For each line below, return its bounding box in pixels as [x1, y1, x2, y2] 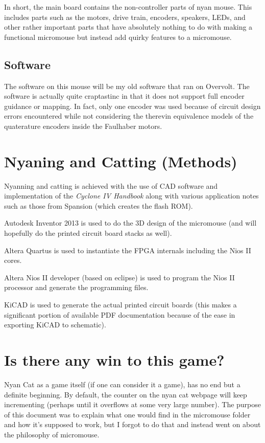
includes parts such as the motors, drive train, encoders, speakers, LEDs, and [4, 11, 246, 22]
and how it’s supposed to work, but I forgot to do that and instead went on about [4, 419, 261, 430]
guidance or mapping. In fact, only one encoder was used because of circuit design [4, 100, 261, 111]
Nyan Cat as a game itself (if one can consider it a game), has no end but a [4, 379, 240, 389]
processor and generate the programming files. [4, 282, 149, 293]
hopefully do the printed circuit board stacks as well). [4, 228, 172, 238]
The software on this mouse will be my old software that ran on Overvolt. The [4, 80, 250, 91]
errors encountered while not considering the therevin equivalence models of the [4, 110, 254, 121]
